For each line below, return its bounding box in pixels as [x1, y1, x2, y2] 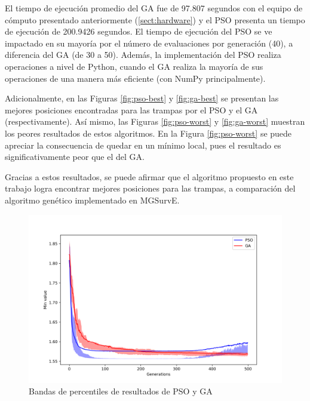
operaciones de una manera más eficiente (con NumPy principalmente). [5, 72, 266, 84]
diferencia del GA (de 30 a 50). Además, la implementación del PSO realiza [5, 48, 281, 61]
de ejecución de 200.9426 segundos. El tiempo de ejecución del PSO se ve [5, 25, 272, 38]
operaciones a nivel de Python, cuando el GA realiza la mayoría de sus [5, 60, 263, 72]
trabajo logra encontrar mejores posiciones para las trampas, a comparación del [5, 182, 296, 195]
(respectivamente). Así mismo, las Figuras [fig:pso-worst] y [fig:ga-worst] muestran [5, 115, 305, 128]
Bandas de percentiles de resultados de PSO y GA [29, 385, 213, 397]
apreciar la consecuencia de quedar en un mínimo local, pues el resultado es [5, 138, 281, 151]
